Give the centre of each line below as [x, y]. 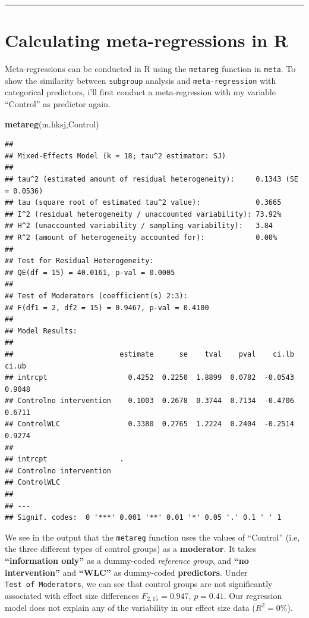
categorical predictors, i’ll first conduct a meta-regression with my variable [140, 92]
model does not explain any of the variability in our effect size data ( [130, 608]
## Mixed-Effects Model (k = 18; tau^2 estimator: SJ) [116, 156]
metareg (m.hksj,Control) [52, 124]
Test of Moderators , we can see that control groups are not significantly [139, 584]
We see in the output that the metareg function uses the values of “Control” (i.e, [152, 537]
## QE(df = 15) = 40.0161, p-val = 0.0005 [90, 272]
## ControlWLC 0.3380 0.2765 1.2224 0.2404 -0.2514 [149, 424]
